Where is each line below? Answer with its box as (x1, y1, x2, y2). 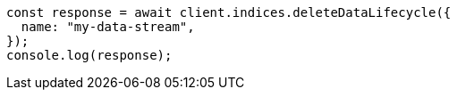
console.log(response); (6, 48, 173, 62)
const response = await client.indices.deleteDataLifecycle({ (6, 5, 452, 20)
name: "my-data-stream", (21, 20, 195, 34)
